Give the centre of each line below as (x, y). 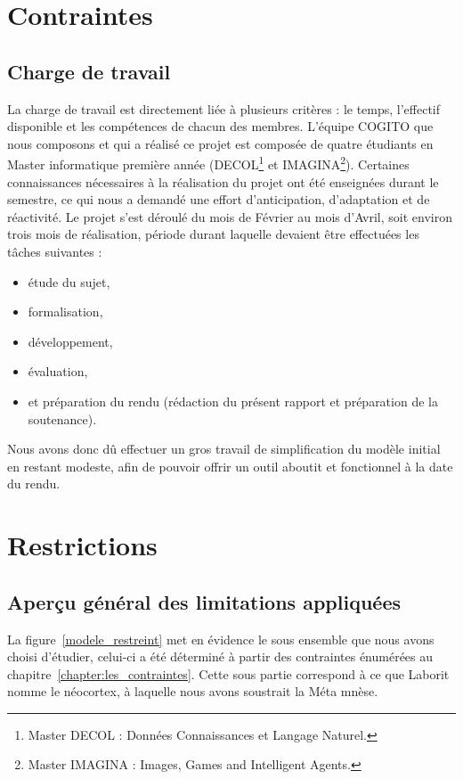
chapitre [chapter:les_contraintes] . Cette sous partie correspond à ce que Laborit (228, 673)
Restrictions (82, 545)
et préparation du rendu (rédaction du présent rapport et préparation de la (233, 401)
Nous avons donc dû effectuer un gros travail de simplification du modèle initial (224, 449)
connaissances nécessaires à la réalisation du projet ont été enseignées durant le (223, 181)
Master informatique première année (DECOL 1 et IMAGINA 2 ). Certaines (208, 163)
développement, (70, 341)
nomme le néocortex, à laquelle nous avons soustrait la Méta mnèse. (193, 691)
